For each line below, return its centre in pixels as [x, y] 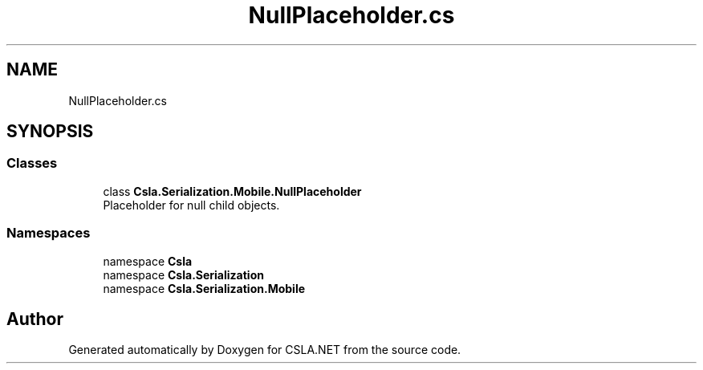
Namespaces [49, 233]
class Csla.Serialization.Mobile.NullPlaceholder [232, 191]
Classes [32, 163]
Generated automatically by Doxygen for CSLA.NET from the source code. [265, 350]
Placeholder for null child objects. [191, 205]
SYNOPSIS [50, 132]
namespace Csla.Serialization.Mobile [204, 288]
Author [35, 319]
